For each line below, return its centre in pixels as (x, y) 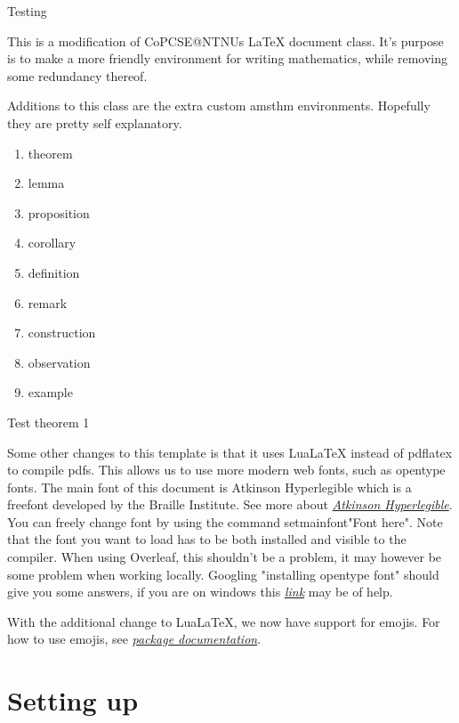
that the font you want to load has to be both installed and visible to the (207, 539)
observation (59, 362)
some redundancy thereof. (77, 75)
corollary (52, 243)
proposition (59, 212)
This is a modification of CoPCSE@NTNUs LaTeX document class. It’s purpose (225, 41)
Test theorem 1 (48, 422)
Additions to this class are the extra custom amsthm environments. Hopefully (219, 106)
